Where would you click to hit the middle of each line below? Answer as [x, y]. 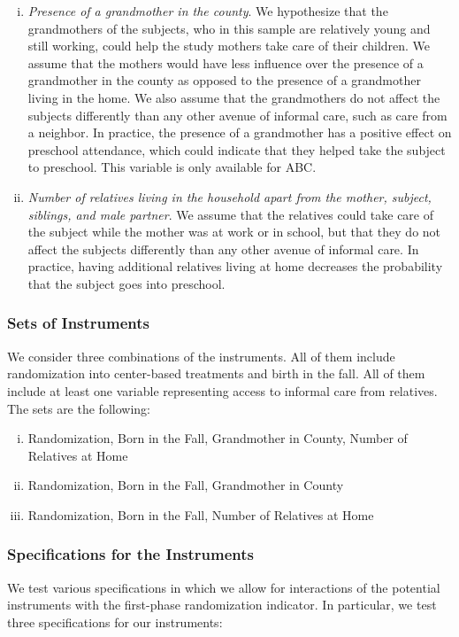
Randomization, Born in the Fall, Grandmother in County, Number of [218, 438]
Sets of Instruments [78, 323]
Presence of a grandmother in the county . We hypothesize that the [208, 11]
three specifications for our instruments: [115, 621]
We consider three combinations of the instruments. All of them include [201, 356]
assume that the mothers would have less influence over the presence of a [226, 62]
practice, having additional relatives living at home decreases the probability [235, 266]
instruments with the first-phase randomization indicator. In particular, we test [222, 605]
